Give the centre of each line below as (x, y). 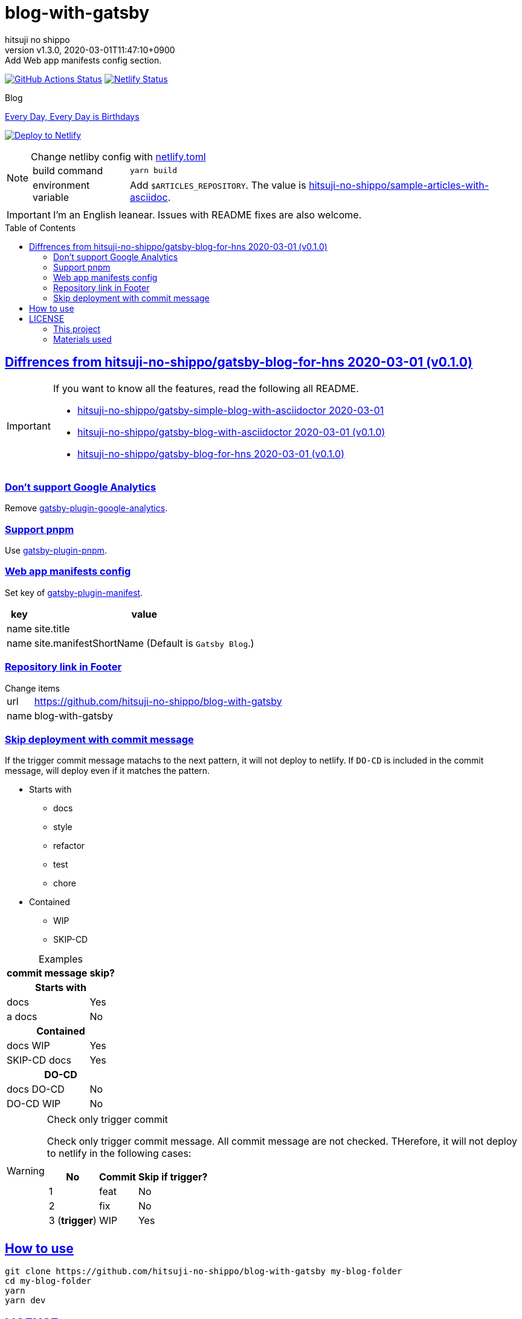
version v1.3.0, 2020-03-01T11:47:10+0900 (90, 50)
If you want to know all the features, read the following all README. (206, 388)
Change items (32, 688)
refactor (69, 846)
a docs (22, 1017)
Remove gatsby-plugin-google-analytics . (86, 508)
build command (68, 170)
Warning (26, 1171)
